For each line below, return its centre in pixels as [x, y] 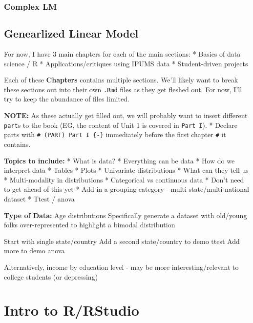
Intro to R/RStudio [72, 310]
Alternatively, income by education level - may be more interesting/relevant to [121, 267]
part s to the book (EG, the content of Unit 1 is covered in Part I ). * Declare [121, 125]
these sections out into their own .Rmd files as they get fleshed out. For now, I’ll [123, 89]
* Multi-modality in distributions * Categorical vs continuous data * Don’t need [124, 179]
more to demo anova [34, 251]
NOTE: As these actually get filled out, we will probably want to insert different [126, 115]
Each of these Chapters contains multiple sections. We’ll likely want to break [121, 80]
